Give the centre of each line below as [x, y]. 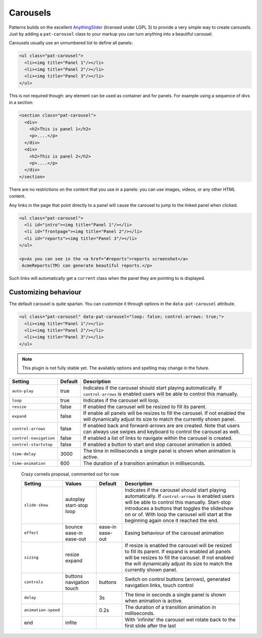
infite [71, 622]
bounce [74, 527]
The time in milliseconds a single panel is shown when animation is [160, 451]
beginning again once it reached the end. [172, 520]
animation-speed [42, 610]
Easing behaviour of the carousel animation [174, 533]
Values [74, 483]
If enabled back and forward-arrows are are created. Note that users [162, 426]
